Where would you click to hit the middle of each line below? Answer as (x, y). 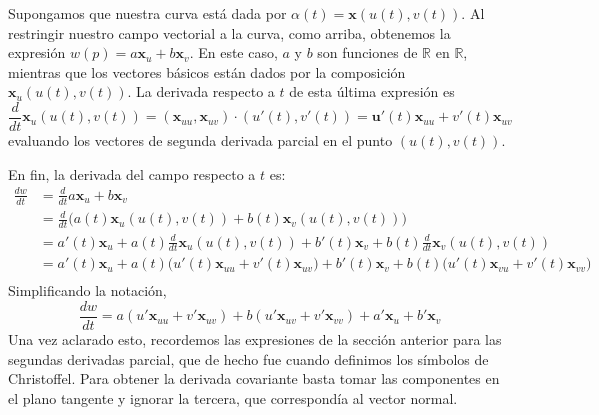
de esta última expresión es (372, 91)
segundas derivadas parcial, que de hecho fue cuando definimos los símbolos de (248, 358)
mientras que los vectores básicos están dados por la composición (207, 71)
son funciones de (367, 52)
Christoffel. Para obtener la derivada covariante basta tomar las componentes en (254, 378)
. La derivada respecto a (201, 91)
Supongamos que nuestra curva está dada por (147, 13)
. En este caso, (233, 52)
